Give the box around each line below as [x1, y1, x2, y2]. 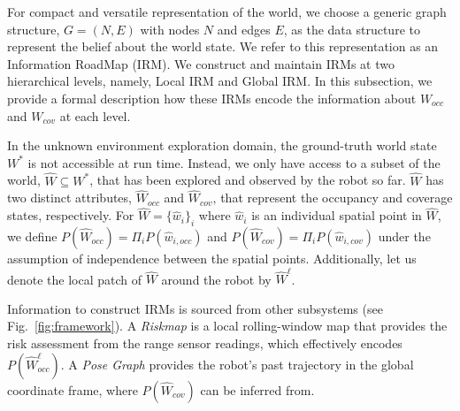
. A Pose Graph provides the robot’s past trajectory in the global [60, 354, 414, 373]
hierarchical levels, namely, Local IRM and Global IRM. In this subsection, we [7, 72, 433, 90]
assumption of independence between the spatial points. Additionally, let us [7, 248, 417, 267]
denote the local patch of [7, 270, 142, 288]
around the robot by [161, 270, 272, 288]
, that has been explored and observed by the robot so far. [89, 171, 406, 189]
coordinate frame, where [7, 380, 138, 399]
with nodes [140, 19, 200, 38]
